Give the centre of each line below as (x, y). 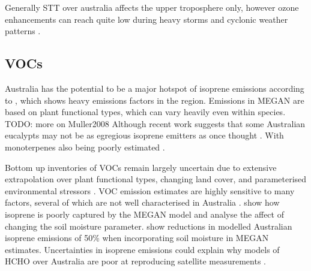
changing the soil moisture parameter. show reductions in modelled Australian (149, 226)
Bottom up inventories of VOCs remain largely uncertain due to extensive (141, 167)
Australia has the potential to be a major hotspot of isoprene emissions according (155, 88)
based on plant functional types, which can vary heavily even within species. (145, 112)
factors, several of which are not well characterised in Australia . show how (142, 202)
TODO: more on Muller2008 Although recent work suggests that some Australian (155, 123)
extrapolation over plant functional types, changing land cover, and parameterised (156, 179)
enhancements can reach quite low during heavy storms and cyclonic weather (146, 19)
